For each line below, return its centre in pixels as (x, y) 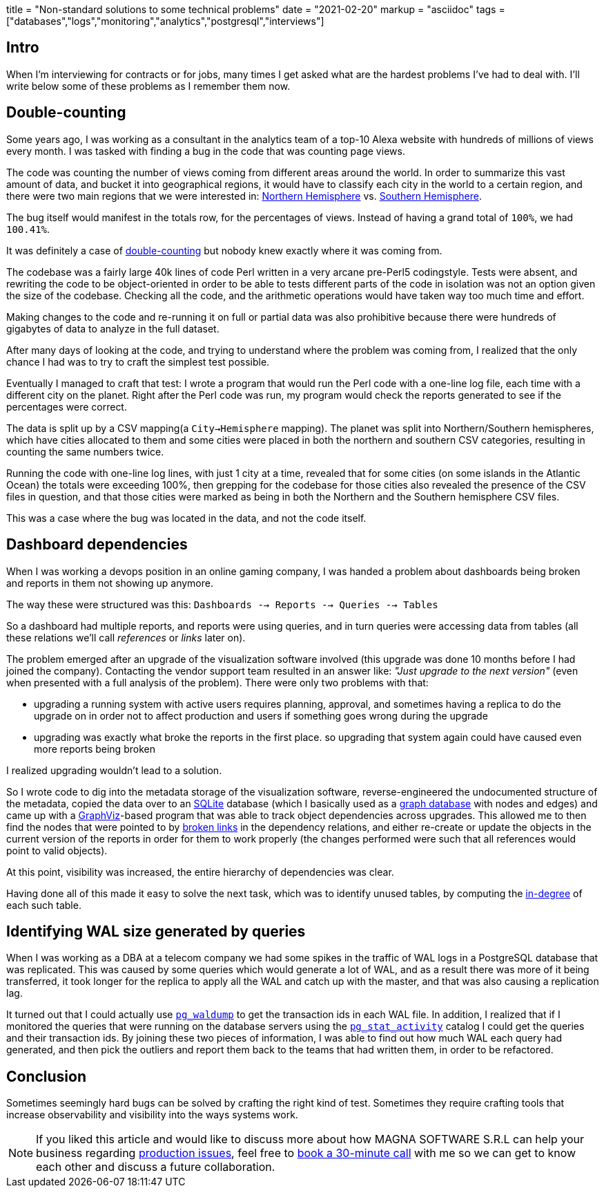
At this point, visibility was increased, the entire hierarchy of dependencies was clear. (200, 872)
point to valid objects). (57, 850)
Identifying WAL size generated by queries (156, 931)
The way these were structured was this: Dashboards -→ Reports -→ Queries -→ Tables (222, 604)
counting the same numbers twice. (85, 451)
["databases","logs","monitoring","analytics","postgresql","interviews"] (165, 21)
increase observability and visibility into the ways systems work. (152, 1115)
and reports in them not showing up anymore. (110, 583)
